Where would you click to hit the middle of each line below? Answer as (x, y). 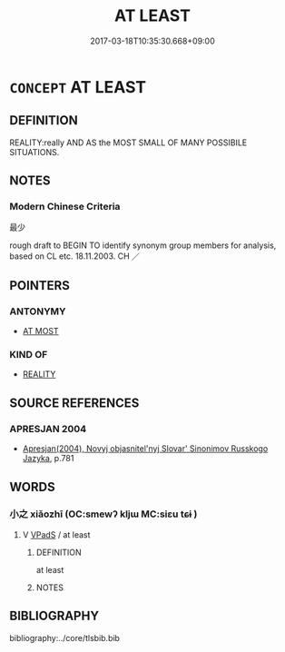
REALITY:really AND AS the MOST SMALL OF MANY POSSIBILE (128, 143)
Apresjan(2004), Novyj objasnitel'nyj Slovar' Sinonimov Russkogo (145, 449)
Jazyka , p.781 (48, 459)
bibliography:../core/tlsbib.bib (65, 637)
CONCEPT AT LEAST (78, 87)
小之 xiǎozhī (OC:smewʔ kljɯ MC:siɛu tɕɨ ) (103, 514)
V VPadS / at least (56, 534)
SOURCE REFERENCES (74, 403)
